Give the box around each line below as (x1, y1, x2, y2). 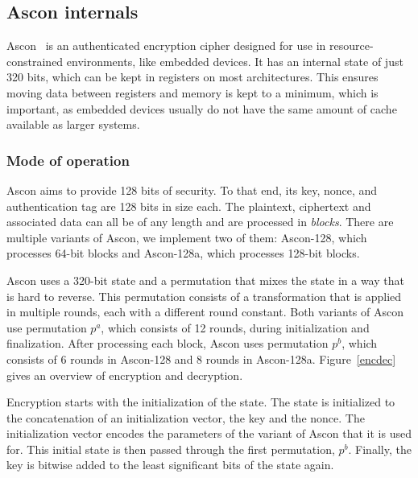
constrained (6, 52, 64, 69)
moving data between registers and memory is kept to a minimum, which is (6, 84, 379, 101)
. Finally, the (348, 440, 412, 457)
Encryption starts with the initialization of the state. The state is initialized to (6, 394, 395, 410)
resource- (329, 37, 374, 54)
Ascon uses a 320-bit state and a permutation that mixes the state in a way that (6, 271, 404, 288)
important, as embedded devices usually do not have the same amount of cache (6, 100, 397, 117)
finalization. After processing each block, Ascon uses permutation (6, 335, 329, 352)
